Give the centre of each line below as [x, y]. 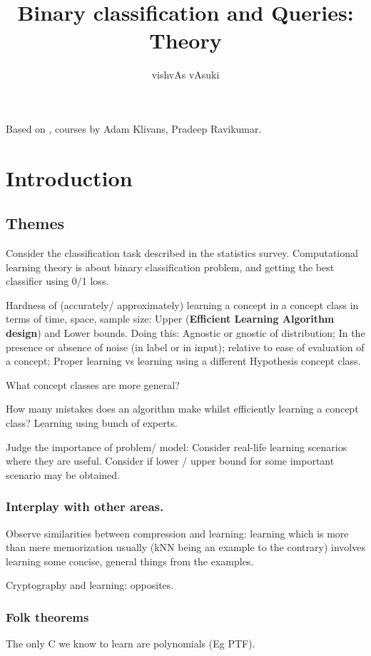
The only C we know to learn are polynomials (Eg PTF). [131, 644]
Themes [35, 223]
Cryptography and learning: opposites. [90, 585]
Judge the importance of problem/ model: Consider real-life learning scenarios [177, 446]
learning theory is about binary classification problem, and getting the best [170, 267]
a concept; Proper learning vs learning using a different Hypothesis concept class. [183, 361]
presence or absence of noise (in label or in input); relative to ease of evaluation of [185, 347]
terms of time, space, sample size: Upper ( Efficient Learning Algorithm [170, 319]
